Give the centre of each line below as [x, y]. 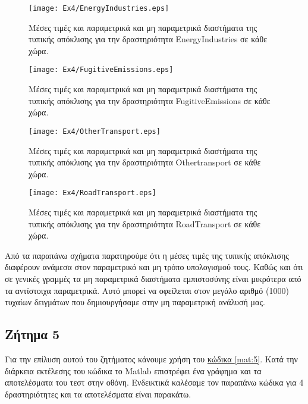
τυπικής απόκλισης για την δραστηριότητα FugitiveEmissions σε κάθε [150, 100]
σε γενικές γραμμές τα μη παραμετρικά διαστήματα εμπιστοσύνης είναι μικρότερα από [153, 278]
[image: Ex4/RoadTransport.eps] [92, 193]
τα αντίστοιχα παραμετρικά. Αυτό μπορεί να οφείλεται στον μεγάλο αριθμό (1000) [147, 290]
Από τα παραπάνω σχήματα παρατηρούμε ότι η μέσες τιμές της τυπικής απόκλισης [147, 255]
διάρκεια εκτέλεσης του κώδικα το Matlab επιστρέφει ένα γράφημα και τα [133, 370]
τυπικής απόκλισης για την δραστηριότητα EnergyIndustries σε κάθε [148, 39]
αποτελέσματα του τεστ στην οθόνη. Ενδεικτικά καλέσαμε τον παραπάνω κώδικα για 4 [154, 382]
